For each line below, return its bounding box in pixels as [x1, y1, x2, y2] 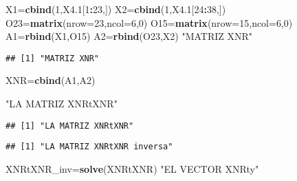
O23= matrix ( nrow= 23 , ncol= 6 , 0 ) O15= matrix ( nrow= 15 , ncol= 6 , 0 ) [5, 15, 293, 30]
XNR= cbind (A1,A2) [5, 73, 96, 87]
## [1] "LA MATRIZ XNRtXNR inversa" [5, 142, 173, 152]
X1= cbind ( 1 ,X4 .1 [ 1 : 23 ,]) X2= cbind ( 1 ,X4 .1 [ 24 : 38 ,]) [5, 2, 226, 16]
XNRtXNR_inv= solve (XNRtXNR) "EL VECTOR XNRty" [5, 161, 259, 175]
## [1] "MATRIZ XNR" [5, 53, 100, 63]
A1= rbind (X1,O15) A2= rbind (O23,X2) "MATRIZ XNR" [5, 29, 253, 43]
